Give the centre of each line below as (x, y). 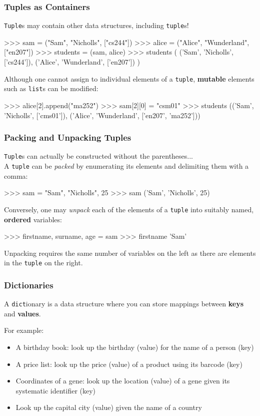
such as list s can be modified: (51, 88)
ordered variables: (33, 219)
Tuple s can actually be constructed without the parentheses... (99, 156)
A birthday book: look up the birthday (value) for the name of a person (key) (135, 347)
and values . (22, 313)
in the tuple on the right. (43, 263)
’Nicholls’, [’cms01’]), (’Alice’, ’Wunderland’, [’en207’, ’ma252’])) (102, 115)
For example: (24, 330)
